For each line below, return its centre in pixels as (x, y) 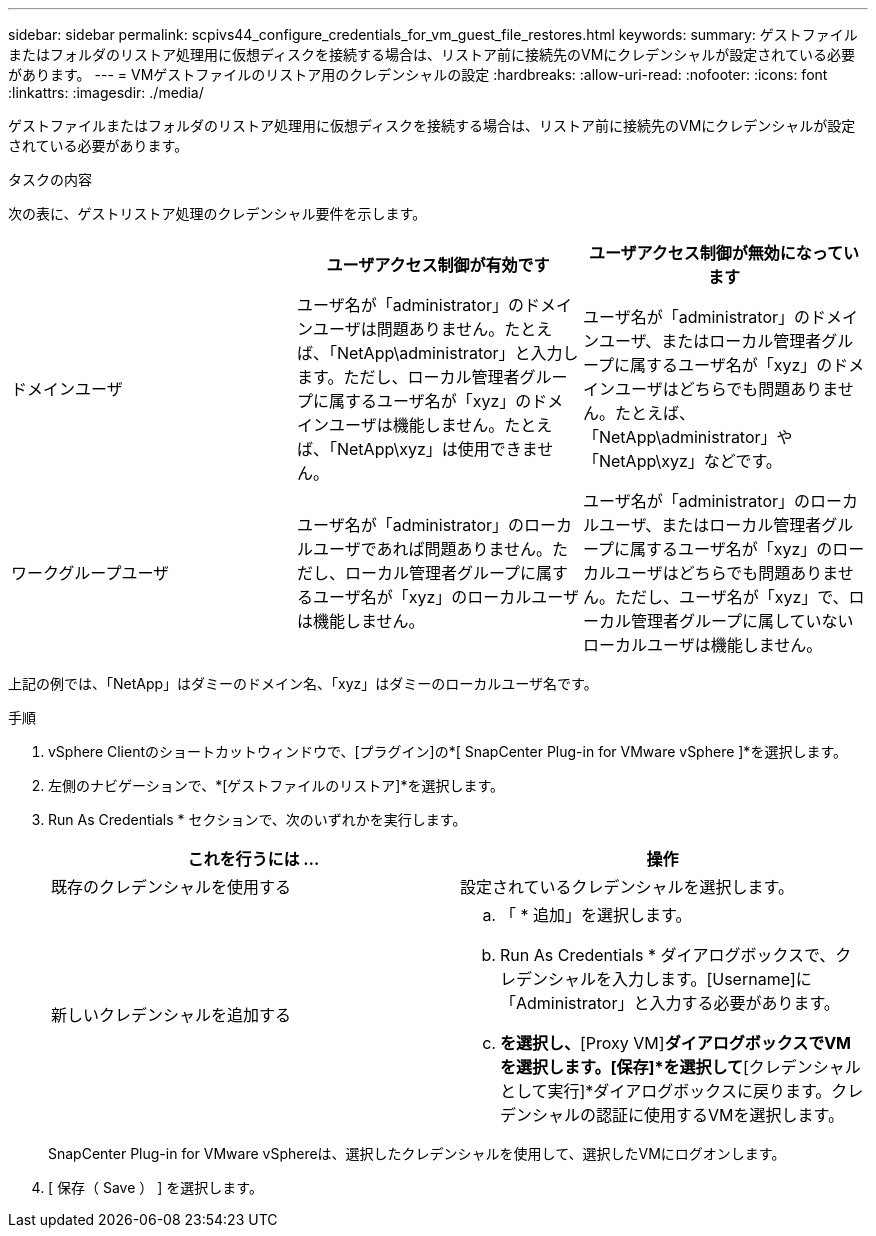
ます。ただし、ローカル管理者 (408, 377)
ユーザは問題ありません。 (408, 329)
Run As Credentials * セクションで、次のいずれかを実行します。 (257, 819)
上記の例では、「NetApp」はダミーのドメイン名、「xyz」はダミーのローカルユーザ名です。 (303, 683)
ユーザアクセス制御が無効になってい (724, 253)
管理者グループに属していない (742, 621)
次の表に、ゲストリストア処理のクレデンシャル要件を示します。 (217, 213)
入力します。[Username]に (712, 979)
